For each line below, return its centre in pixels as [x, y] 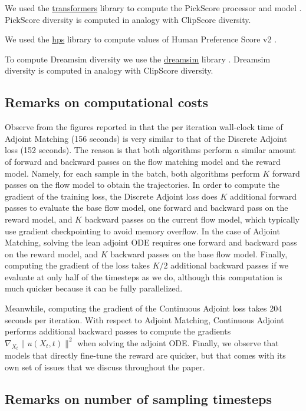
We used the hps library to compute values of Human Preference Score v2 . [141, 39]
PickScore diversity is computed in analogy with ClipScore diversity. [128, 19]
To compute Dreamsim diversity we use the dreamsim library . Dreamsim [138, 59]
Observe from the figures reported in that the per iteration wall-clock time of [144, 127]
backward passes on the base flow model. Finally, [199, 253]
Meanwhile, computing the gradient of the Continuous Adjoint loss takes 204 [144, 308]
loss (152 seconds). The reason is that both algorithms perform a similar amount [150, 150]
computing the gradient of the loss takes [78, 265]
